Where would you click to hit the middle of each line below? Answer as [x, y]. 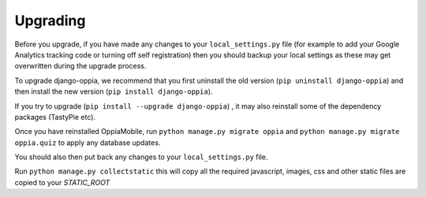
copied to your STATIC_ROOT [62, 182]
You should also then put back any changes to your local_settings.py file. [141, 157]
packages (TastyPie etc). [55, 117]
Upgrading [50, 20]
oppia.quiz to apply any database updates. [88, 143]
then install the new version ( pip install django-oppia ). [114, 91]
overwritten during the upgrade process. [80, 66]
